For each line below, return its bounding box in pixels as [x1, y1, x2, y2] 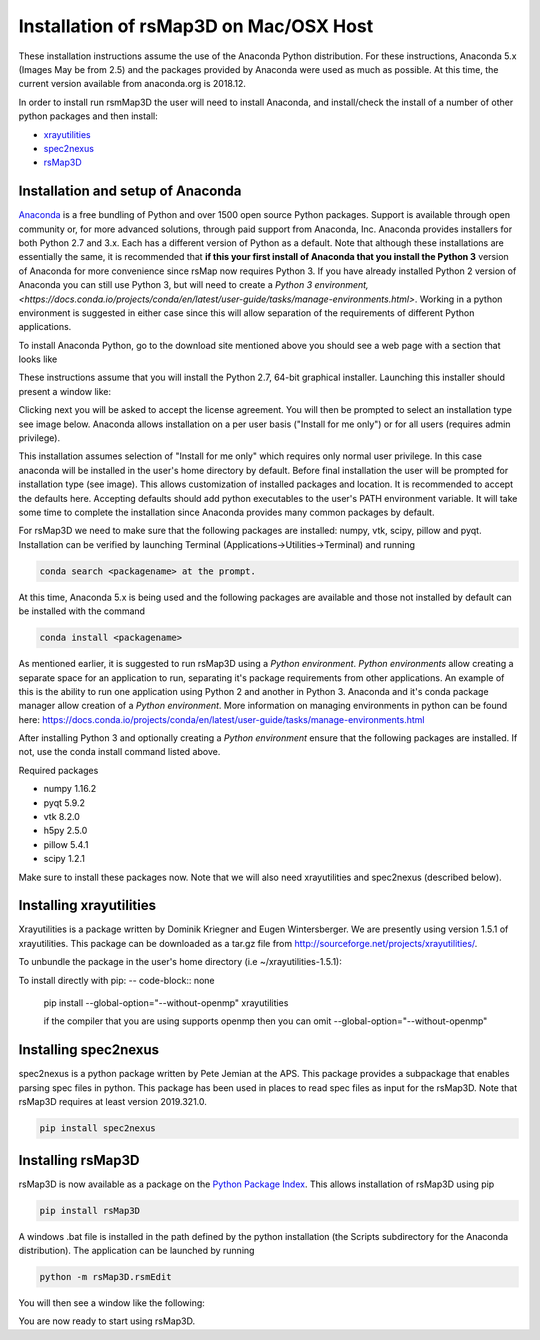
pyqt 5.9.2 [43, 796, 85, 809]
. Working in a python [414, 293, 503, 305]
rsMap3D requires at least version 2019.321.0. [18, 1096, 207, 1108]
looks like [18, 353, 58, 365]
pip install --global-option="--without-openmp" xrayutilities [43, 997, 289, 1009]
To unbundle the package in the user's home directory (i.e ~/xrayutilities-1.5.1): [18, 956, 342, 968]
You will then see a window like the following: [18, 1296, 205, 1309]
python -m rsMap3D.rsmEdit [39, 1271, 172, 1282]
